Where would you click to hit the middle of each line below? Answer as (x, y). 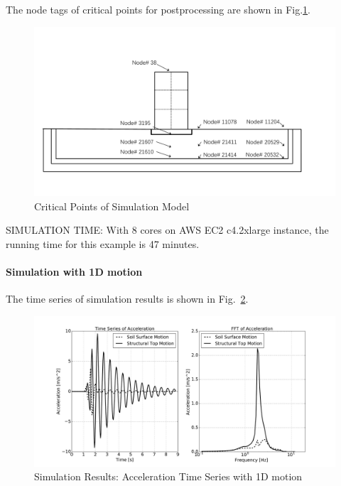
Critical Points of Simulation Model (112, 206)
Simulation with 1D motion (74, 272)
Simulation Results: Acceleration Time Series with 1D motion (168, 476)
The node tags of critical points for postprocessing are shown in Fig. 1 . (158, 9)
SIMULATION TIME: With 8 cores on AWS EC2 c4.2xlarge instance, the (167, 230)
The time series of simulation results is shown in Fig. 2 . (127, 299)
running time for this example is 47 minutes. (103, 243)
